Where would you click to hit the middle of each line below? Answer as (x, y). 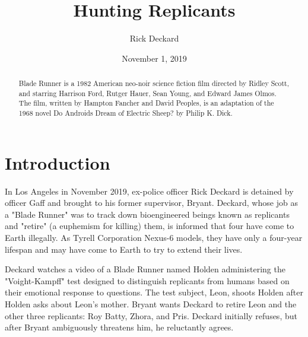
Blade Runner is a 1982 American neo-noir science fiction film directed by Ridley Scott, (154, 83)
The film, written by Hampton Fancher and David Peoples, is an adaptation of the (146, 103)
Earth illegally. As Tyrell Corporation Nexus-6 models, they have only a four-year (154, 238)
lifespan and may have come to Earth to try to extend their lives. (124, 249)
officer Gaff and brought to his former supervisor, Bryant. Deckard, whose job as (151, 203)
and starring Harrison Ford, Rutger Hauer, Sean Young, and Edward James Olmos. (147, 93)
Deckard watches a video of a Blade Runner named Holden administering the (145, 269)
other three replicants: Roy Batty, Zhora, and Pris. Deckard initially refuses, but (151, 315)
